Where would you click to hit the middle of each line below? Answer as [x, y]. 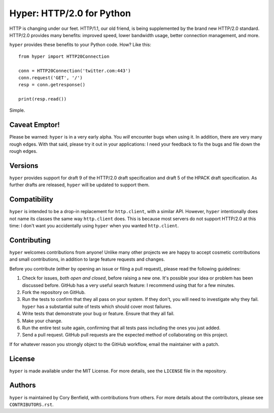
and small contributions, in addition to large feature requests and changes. [87, 259]
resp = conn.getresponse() [52, 85]
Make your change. [42, 321]
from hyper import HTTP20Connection [64, 56]
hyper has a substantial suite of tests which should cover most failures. [97, 306]
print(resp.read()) [43, 99]
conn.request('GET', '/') [51, 78]
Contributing [30, 240]
